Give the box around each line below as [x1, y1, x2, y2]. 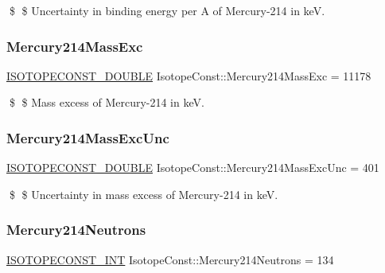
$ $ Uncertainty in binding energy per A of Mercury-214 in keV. [9, 2, 325, 18]
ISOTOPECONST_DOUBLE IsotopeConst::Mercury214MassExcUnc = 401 [6, 159, 379, 176]
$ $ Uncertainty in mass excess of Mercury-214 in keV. [9, 185, 278, 202]
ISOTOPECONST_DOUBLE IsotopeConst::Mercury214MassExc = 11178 [6, 67, 371, 84]
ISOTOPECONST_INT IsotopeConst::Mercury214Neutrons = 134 [6, 251, 334, 267]
